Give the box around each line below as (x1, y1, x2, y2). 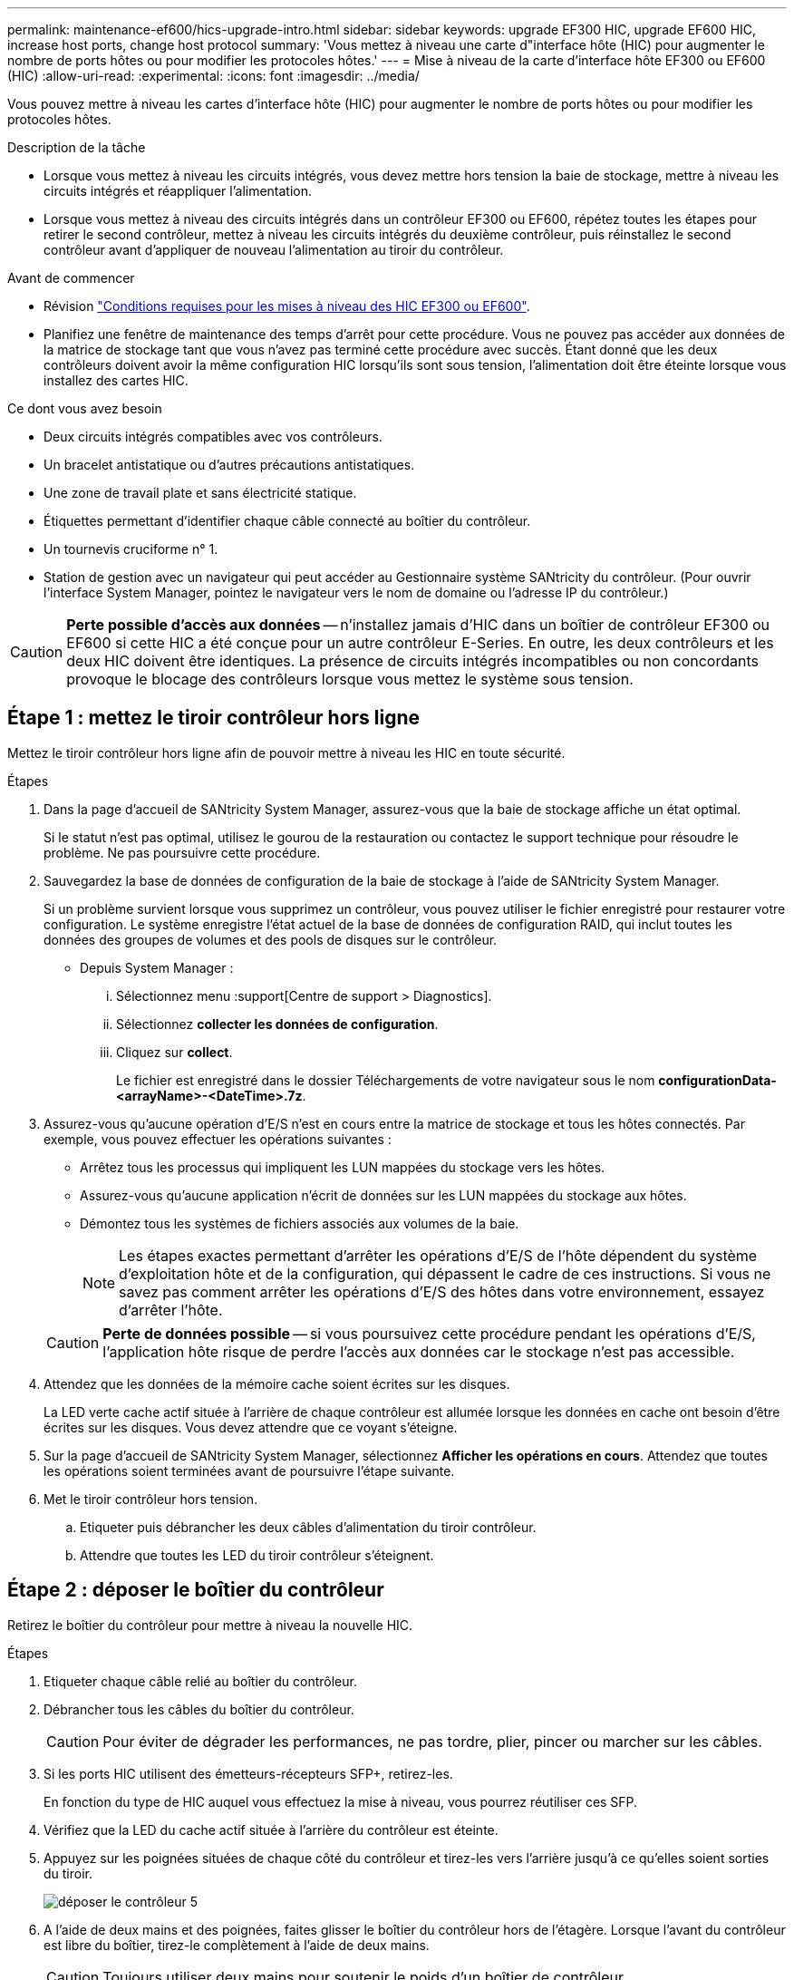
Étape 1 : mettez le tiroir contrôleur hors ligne (7, 706, 421, 730)
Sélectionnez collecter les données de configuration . (116, 1015, 439, 1032)
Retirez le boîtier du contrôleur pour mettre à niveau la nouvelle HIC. (7, 1616, 413, 1633)
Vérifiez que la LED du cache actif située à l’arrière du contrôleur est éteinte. (44, 1821, 499, 1838)
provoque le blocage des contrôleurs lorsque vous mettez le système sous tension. (66, 670, 634, 688)
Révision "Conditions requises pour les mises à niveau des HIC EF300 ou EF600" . (44, 298, 530, 314)
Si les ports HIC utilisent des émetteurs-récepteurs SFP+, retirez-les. (44, 1765, 453, 1781)
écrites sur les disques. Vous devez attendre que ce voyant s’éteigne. (44, 1419, 458, 1435)
